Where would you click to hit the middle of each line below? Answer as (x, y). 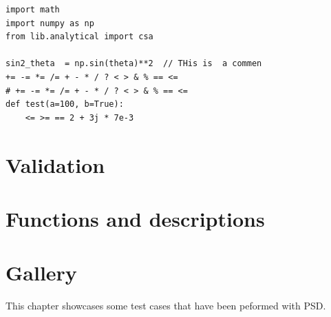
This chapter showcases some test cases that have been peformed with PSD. (166, 306)
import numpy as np (50, 23)
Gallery (41, 273)
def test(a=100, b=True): (65, 104)
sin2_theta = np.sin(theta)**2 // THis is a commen (134, 64)
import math (33, 10)
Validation (55, 164)
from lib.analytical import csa (79, 37)
